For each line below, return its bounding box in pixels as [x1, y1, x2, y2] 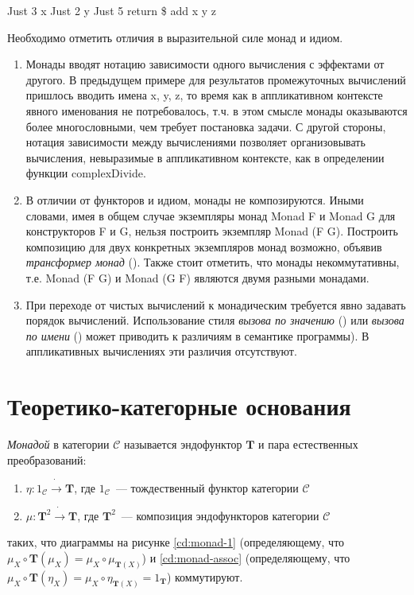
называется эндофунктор [124, 436, 242, 452]
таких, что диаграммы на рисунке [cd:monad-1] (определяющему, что [7, 534, 345, 550]
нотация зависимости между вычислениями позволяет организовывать [25, 134, 366, 150]
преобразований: [7, 451, 87, 468]
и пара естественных [258, 436, 358, 452]
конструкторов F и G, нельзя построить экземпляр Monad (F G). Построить [25, 223, 398, 239]
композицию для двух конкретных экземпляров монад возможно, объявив [25, 238, 382, 255]
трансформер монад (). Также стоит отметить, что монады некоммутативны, [25, 254, 400, 270]
